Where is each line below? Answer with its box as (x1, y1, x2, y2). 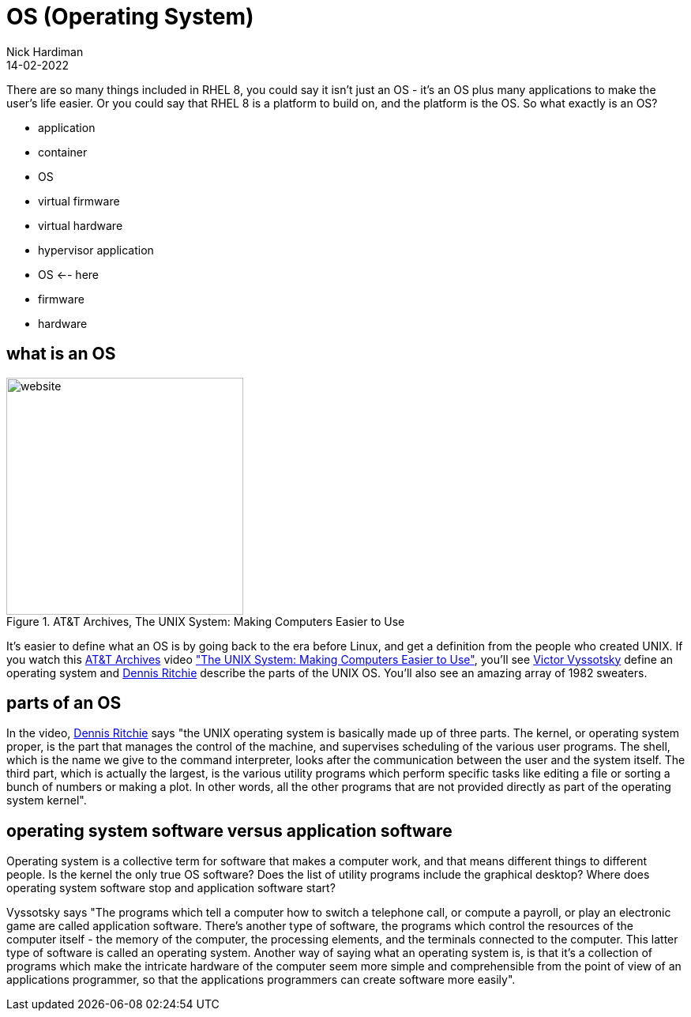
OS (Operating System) (6, 3, 254, 30)
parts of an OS (6, 693, 122, 714)
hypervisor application (38, 243, 154, 257)
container (38, 145, 88, 159)
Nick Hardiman (6, 44, 84, 58)
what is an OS (6, 344, 116, 364)
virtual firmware (38, 194, 120, 208)
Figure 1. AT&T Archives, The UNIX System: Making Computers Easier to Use (6, 614, 405, 628)
